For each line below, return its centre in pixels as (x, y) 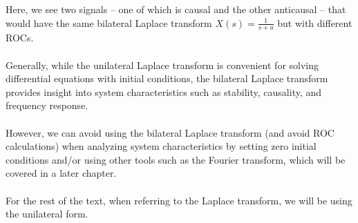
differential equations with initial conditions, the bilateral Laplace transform (167, 78)
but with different (315, 22)
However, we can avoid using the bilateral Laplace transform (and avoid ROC (170, 132)
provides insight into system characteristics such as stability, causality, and (164, 91)
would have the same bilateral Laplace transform (109, 22)
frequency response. (47, 105)
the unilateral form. (47, 214)
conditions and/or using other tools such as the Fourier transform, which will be (176, 159)
